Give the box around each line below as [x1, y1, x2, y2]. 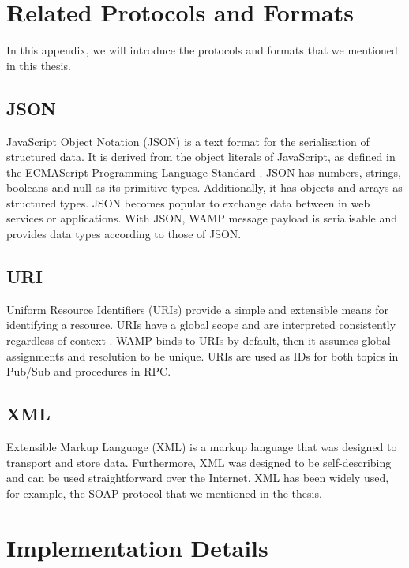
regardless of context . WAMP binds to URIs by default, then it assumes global [6, 332, 391, 349]
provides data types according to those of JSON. [6, 226, 242, 242]
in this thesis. [6, 57, 71, 73]
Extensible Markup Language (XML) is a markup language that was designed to [6, 439, 397, 455]
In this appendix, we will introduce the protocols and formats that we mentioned [6, 42, 398, 58]
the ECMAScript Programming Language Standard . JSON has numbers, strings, [6, 163, 401, 180]
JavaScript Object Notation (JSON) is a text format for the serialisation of [6, 133, 370, 149]
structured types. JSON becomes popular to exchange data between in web [6, 194, 370, 211]
